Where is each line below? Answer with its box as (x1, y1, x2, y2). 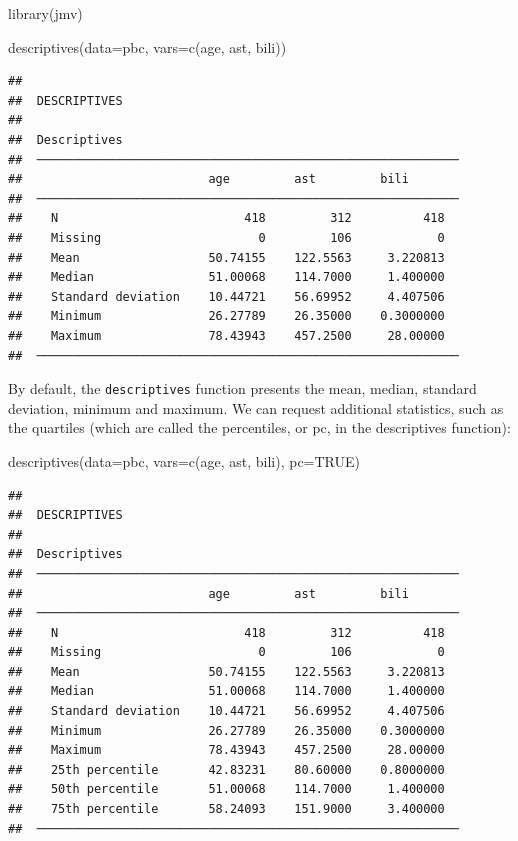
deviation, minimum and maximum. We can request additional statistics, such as (8, 397, 504, 418)
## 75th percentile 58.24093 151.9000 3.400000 (8, 802, 445, 817)
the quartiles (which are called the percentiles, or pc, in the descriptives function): (8, 417, 511, 438)
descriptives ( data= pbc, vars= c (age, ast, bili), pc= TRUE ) (8, 450, 361, 471)
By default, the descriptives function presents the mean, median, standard (8, 378, 477, 399)
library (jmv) (8, 3, 83, 23)
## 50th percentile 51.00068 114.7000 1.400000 (8, 782, 445, 797)
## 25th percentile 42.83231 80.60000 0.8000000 (8, 762, 445, 777)
